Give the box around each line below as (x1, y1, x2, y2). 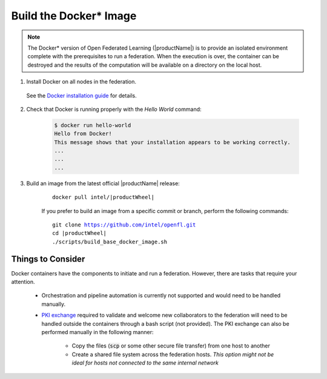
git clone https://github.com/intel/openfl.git (52, 221, 196, 228)
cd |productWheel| (52, 230, 107, 237)
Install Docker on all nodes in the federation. (26, 78, 136, 85)
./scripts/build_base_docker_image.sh (52, 238, 168, 245)
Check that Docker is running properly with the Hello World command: (26, 105, 202, 113)
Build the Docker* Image (11, 9, 137, 22)
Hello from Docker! (54, 130, 112, 137)
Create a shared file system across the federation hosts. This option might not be (71, 351, 274, 358)
